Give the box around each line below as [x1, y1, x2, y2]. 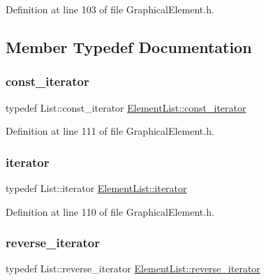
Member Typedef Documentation [6, 36, 252, 57]
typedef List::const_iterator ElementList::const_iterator [6, 100, 246, 115]
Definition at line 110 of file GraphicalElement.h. [6, 204, 214, 219]
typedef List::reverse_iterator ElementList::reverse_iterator [6, 261, 260, 276]
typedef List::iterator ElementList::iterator [6, 181, 187, 195]
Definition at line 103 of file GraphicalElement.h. [6, 2, 214, 16]
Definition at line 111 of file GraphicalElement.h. [6, 124, 214, 138]
